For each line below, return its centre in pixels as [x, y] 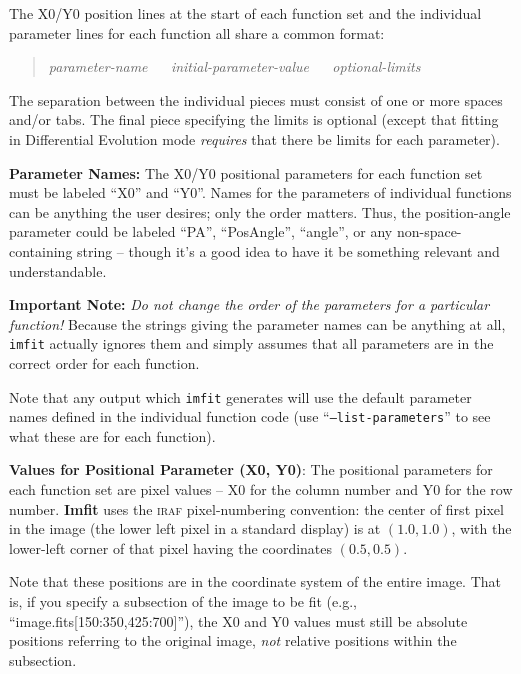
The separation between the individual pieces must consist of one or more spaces [256, 99]
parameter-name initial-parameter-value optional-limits [234, 66]
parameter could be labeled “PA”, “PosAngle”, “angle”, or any [201, 231]
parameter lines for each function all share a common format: [197, 32]
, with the [481, 528]
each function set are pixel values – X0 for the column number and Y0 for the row [261, 489]
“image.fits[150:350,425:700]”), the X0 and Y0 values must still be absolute [238, 620]
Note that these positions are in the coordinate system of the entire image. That [255, 581]
